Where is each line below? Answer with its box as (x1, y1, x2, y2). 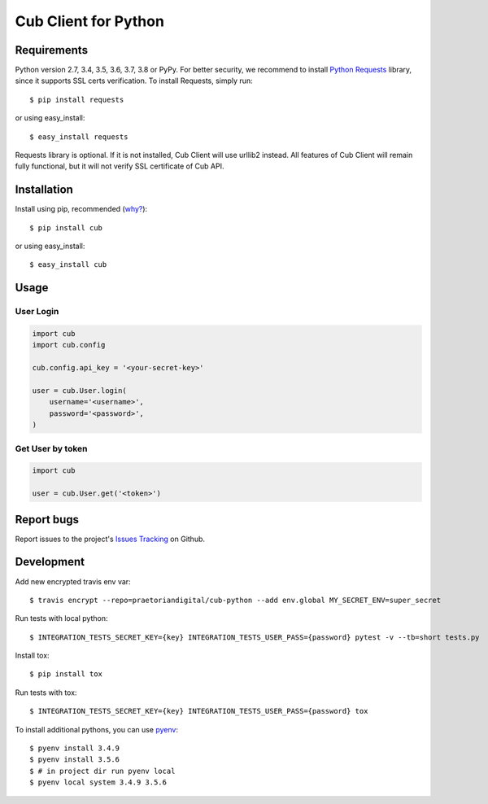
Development (15, 555, 85, 569)
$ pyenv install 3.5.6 (29, 755, 120, 764)
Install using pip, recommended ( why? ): (15, 204, 148, 214)
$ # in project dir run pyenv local (29, 766, 176, 776)
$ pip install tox (29, 670, 103, 679)
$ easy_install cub (29, 260, 107, 269)
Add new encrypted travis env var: (15, 576, 131, 586)
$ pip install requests (29, 94, 124, 104)
